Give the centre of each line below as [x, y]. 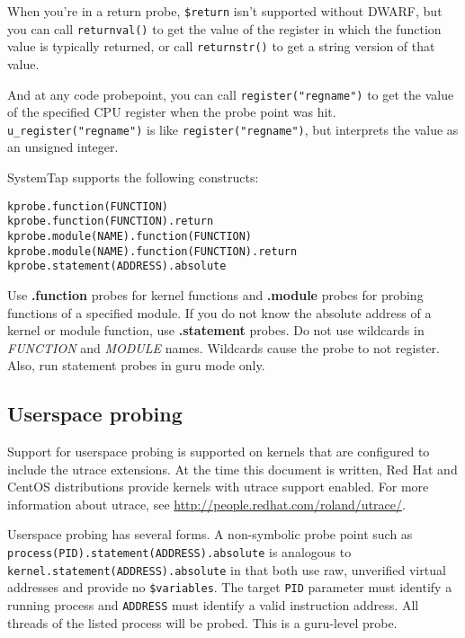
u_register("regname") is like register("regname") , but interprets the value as [233, 129]
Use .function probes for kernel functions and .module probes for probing [215, 294]
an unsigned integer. [63, 147]
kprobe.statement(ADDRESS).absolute [117, 266]
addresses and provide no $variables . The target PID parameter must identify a [230, 587]
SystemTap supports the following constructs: [133, 177]
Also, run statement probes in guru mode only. [136, 365]
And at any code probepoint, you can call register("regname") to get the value [231, 94]
